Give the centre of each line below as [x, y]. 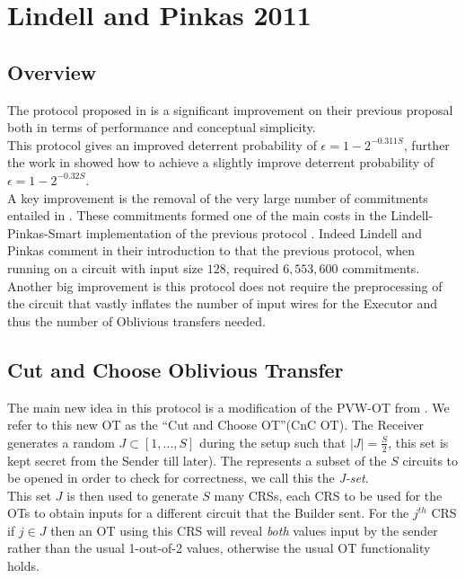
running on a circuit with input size [105, 267]
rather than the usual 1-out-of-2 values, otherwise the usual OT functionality [219, 548]
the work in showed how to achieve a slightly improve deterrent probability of [221, 162]
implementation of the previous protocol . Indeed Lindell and [254, 232]
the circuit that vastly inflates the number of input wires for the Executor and [222, 303]
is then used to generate [132, 495]
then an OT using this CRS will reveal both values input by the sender [244, 530]
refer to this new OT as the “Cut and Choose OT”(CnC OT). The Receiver [216, 425]
